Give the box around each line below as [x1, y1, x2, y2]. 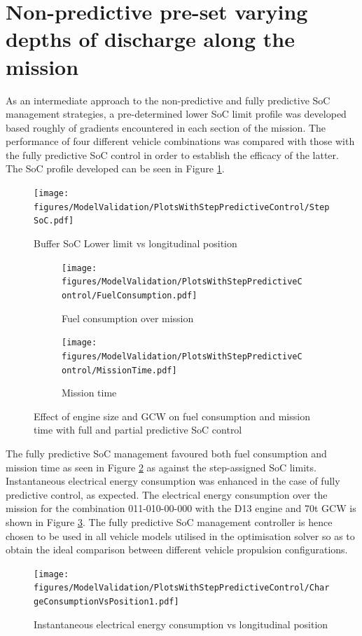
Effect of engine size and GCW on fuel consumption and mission [34, 408, 310, 423]
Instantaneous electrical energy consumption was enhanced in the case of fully [6, 473, 340, 488]
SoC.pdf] [34, 216, 74, 226]
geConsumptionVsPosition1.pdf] [34, 597, 179, 607]
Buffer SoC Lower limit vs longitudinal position [34, 236, 237, 251]
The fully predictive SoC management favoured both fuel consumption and [6, 445, 327, 460]
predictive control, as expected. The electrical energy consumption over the [6, 487, 328, 502]
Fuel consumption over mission [62, 310, 194, 325]
